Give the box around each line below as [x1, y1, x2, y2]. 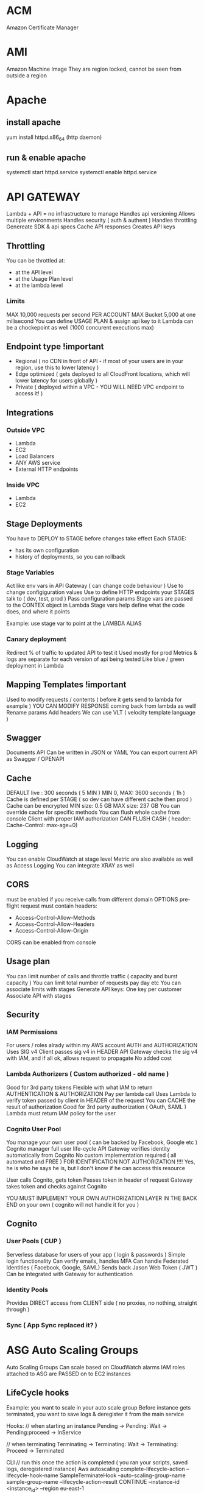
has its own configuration [15, 546, 79, 554]
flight [6, 902, 19, 909]
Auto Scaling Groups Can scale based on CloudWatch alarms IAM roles [6, 1363, 185, 1371]
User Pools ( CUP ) [6, 1237, 62, 1246]
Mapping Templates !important [6, 680, 127, 690]
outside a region [6, 71, 47, 79]
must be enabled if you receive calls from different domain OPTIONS [6, 895, 178, 903]
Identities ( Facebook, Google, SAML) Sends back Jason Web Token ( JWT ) [6, 1263, 198, 1271]
